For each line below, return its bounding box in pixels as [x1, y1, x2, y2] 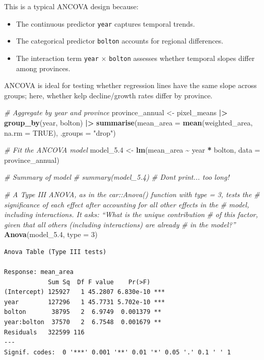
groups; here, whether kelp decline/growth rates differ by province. [4, 90, 212, 100]
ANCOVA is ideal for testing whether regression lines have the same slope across [4, 80, 257, 91]
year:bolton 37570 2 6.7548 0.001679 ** [4, 319, 161, 326]
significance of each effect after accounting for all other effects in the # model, [4, 199, 249, 209]
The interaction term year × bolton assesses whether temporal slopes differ [16, 52, 255, 63]
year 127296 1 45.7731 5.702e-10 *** [4, 298, 165, 306]
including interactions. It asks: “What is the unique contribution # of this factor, [4, 209, 258, 220]
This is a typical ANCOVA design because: [4, 1, 139, 11]
